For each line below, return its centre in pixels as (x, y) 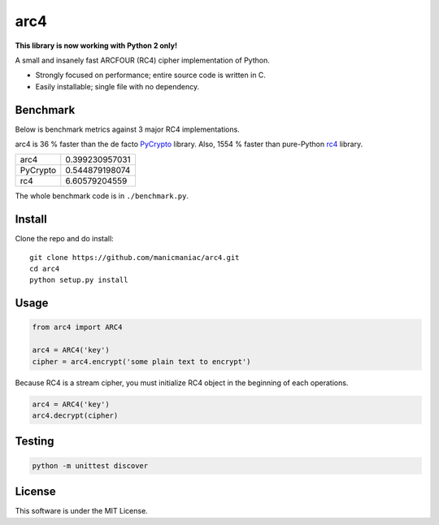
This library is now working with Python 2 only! (96, 46)
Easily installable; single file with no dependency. (117, 86)
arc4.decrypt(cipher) (75, 416)
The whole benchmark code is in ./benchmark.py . (102, 196)
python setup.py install (79, 280)
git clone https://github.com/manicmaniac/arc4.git (135, 257)
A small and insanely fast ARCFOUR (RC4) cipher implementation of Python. (142, 60)
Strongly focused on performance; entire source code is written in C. (150, 75)
